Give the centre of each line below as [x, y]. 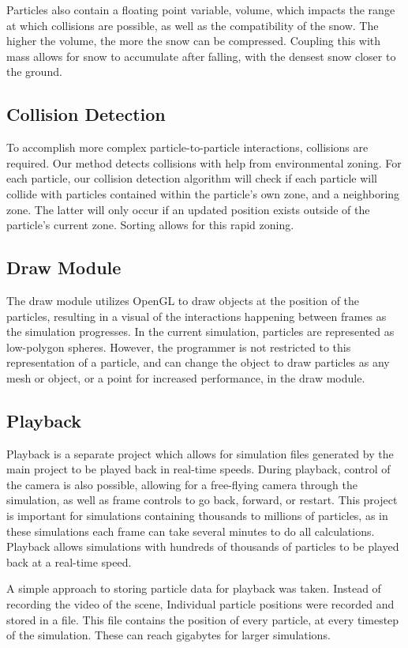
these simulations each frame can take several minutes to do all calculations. [191, 531]
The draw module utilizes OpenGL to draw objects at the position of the [183, 300]
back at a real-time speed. [69, 561]
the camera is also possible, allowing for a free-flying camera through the [182, 484]
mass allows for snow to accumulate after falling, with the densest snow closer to [201, 56]
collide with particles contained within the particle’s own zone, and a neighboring [203, 193]
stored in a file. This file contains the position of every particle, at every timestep [203, 619]
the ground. [34, 72]
